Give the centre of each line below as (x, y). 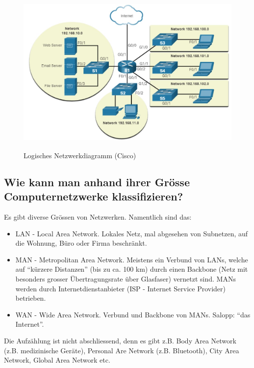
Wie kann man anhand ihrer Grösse (97, 182)
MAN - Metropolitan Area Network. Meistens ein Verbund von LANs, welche (132, 259)
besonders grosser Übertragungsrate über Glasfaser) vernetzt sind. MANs (126, 279)
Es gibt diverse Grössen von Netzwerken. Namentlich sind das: (98, 217)
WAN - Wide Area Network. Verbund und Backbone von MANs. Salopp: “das (133, 314)
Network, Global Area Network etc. (57, 360)
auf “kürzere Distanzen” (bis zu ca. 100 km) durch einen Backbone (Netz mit (132, 269)
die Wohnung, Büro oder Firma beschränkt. (81, 243)
